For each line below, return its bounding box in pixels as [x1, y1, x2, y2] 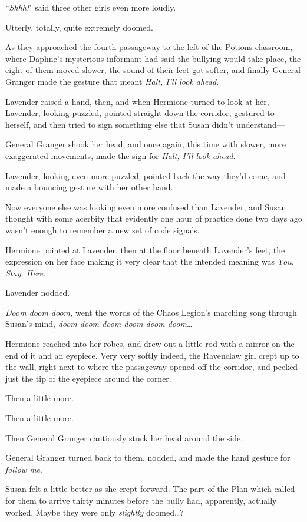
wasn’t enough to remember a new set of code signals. [5, 223, 200, 236]
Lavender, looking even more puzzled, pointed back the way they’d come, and [5, 169, 286, 181]
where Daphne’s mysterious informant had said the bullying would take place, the [5, 52, 301, 64]
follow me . [5, 462, 42, 475]
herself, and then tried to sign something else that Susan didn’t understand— [5, 118, 285, 130]
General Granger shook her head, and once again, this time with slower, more [5, 138, 286, 150]
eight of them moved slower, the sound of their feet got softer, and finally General [5, 64, 301, 76]
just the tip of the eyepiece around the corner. [5, 372, 171, 384]
